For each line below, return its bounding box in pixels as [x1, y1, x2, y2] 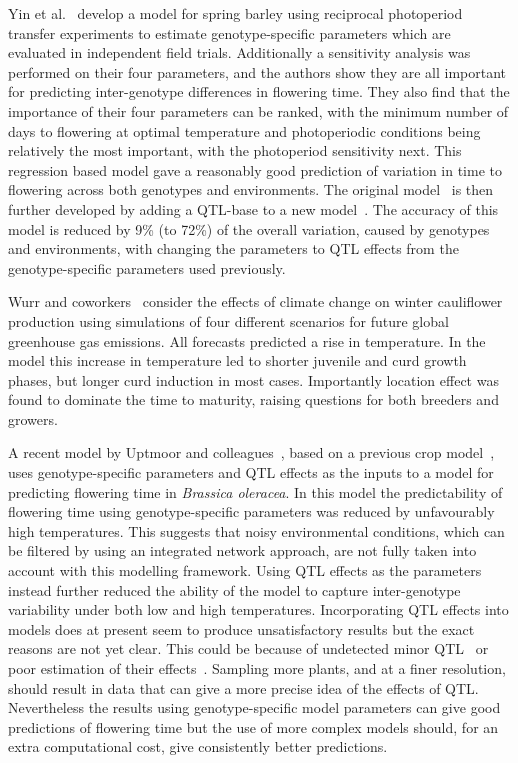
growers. [8, 408, 58, 429]
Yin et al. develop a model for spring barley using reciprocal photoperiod [8, 3, 463, 23]
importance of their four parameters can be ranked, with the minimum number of [8, 100, 509, 121]
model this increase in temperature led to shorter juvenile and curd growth [8, 350, 467, 371]
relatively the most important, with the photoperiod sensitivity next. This [8, 140, 462, 161]
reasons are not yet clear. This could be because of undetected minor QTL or [8, 638, 489, 659]
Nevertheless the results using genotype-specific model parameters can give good [8, 697, 501, 718]
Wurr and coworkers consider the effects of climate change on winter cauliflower [8, 291, 503, 312]
